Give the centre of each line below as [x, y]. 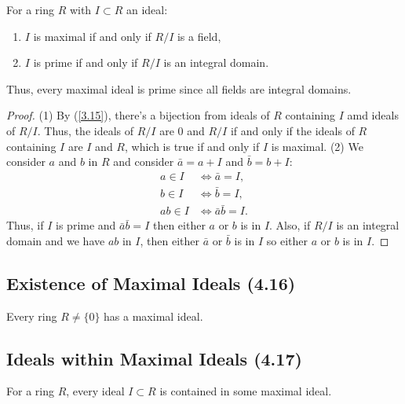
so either [287, 240]
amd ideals [373, 115]
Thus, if [25, 225]
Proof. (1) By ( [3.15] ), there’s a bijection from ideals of [138, 115]
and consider [144, 162]
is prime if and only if [86, 62]
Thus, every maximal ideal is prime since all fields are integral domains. [179, 88]
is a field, [199, 36]
